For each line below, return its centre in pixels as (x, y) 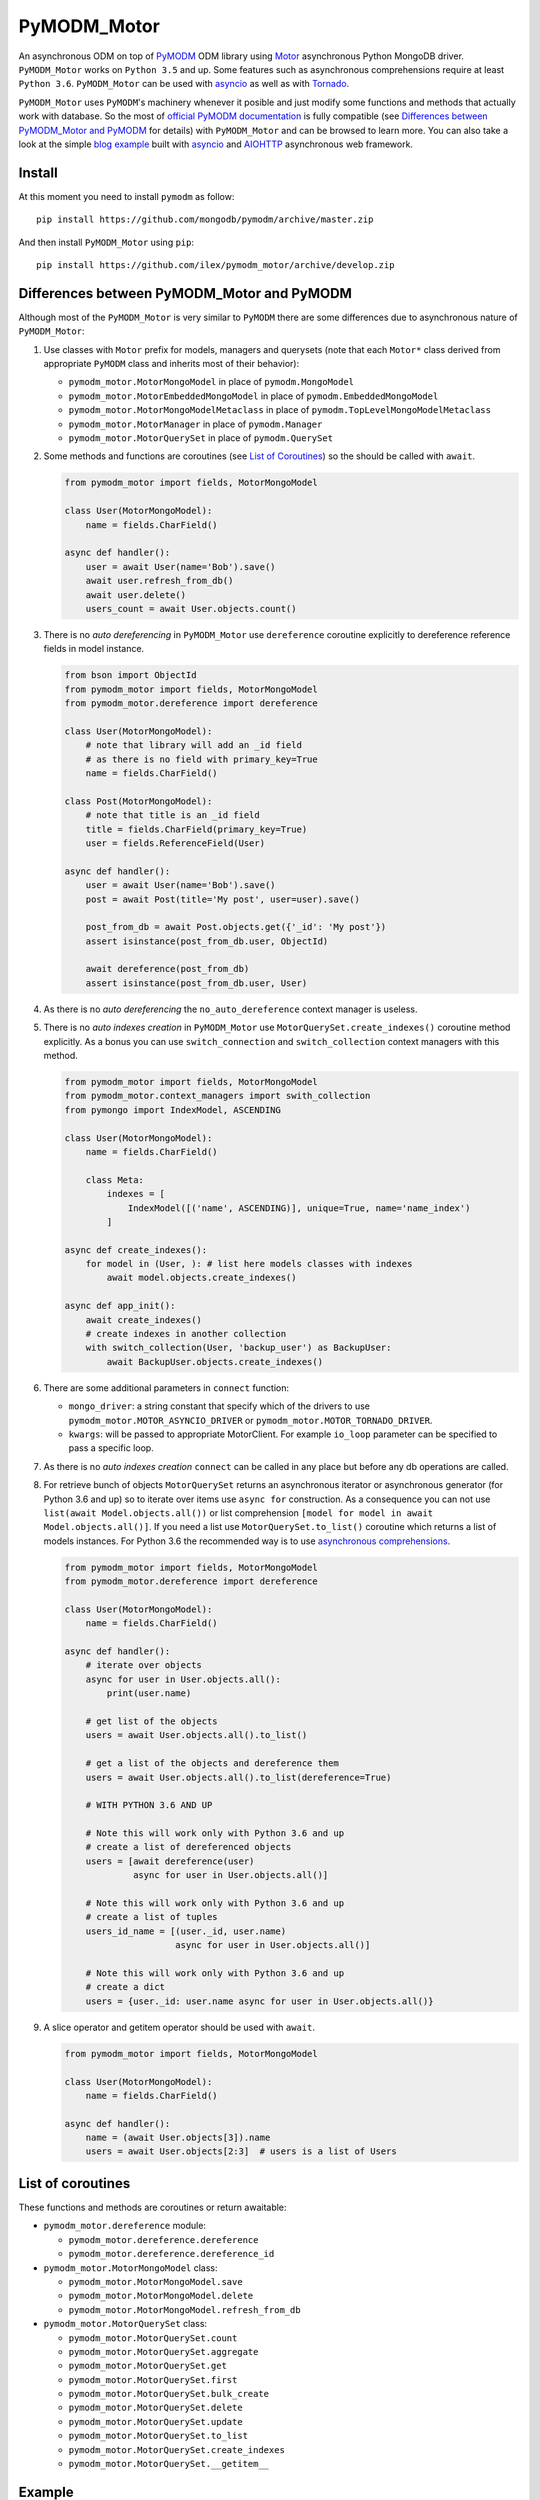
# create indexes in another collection (186, 1334)
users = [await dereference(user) (170, 1861)
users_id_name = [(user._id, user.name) (186, 1931)
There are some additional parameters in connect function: (166, 1387)
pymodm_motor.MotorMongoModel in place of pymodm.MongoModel (211, 382)
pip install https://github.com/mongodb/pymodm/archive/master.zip (205, 219)
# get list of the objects (152, 1721)
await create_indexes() (143, 1319)
